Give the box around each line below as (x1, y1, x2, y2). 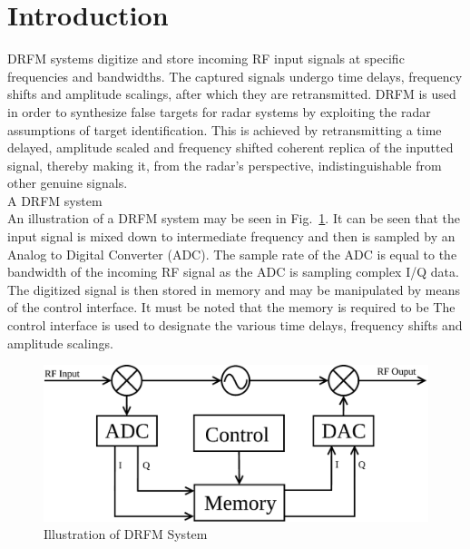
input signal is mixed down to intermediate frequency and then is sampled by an (7, 227, 455, 246)
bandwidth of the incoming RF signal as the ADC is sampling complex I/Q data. (7, 262, 459, 281)
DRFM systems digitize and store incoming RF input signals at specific (7, 49, 405, 68)
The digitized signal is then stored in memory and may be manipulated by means (7, 279, 460, 299)
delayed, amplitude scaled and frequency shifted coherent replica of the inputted (7, 138, 454, 157)
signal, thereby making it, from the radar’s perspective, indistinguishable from (7, 155, 442, 174)
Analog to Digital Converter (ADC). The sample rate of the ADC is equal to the (7, 244, 457, 263)
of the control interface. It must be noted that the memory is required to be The (7, 298, 455, 317)
